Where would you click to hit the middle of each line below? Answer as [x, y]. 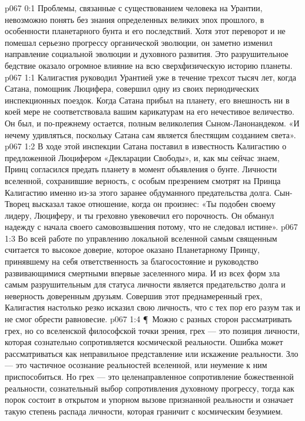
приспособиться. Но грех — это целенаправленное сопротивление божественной [149, 376]
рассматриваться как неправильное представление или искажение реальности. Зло [152, 353]
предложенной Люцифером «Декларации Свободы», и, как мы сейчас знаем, [142, 157]
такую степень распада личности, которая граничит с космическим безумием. [144, 411]
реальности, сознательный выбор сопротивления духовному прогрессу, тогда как [150, 388]
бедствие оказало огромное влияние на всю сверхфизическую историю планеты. [149, 65]
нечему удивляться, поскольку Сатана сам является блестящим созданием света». [150, 134]
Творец [17, 204]
